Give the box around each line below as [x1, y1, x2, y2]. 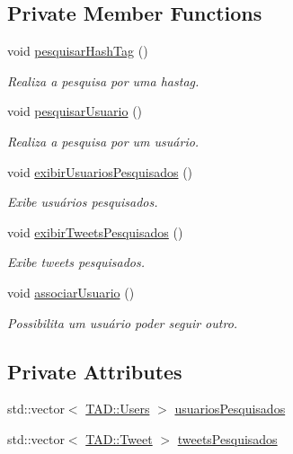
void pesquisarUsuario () [7, 102, 143, 120]
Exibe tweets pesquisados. [7, 253, 146, 272]
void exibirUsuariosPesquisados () [7, 162, 193, 181]
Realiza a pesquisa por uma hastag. [7, 71, 200, 90]
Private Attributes [7, 357, 182, 385]
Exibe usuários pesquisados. [7, 192, 158, 211]
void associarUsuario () [7, 282, 135, 301]
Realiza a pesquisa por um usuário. [7, 131, 200, 150]
